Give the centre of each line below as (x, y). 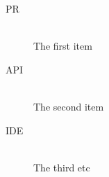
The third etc (62, 167)
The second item (69, 106)
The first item (63, 46)
